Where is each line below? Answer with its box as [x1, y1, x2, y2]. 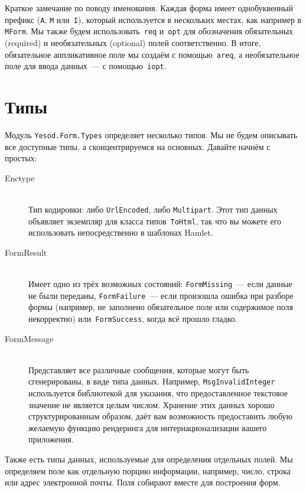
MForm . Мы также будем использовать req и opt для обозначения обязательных [5, 25, 294, 37]
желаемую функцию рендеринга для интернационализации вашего [28, 421, 267, 434]
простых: [5, 152, 37, 164]
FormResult [5, 246, 47, 258]
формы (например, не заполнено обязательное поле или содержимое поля [28, 301, 294, 313]
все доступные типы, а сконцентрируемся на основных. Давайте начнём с [5, 140, 271, 152]
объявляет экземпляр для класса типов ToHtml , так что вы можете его [28, 214, 282, 227]
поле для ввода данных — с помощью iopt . [5, 60, 167, 72]
